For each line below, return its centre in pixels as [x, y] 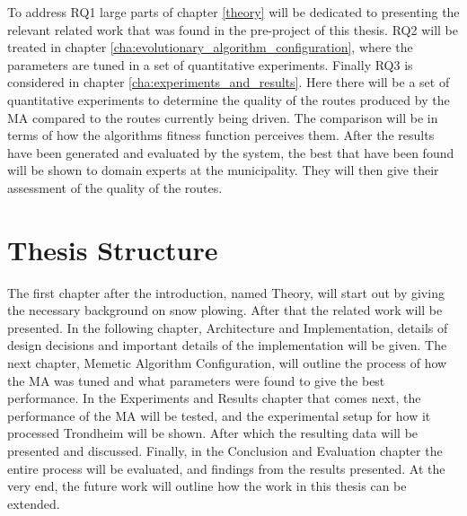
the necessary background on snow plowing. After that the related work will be [225, 310]
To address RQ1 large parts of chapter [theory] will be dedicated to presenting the [233, 12]
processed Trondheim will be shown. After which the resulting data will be [213, 433]
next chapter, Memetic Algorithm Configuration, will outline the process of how [227, 363]
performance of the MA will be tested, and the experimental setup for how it [219, 415]
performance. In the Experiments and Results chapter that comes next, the [214, 398]
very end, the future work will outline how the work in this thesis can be [207, 486]
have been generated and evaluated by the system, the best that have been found [231, 152]
